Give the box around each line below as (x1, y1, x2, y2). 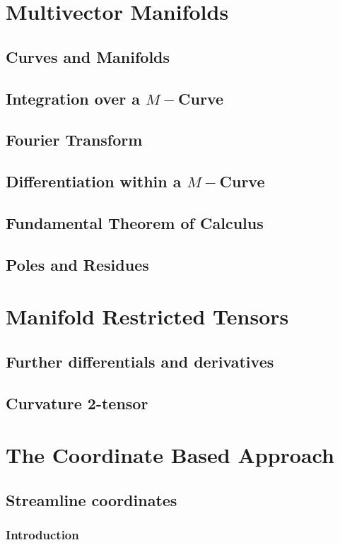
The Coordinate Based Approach (6, 440, 334, 469)
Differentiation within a (6, 170, 182, 192)
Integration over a (6, 87, 141, 109)
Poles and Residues (6, 253, 149, 275)
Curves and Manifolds (6, 45, 170, 67)
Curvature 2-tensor (6, 392, 148, 414)
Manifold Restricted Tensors (6, 302, 289, 331)
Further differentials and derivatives (6, 350, 274, 372)
